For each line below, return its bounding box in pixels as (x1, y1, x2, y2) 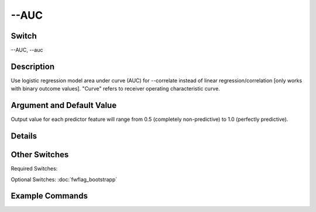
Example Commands (11, 191, 88, 201)
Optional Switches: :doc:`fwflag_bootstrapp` (11, 176, 118, 183)
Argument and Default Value (11, 100, 117, 110)
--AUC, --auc (11, 47, 43, 54)
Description (11, 61, 55, 71)
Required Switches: (11, 165, 58, 172)
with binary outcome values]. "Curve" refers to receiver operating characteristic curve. (11, 85, 221, 92)
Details (11, 131, 37, 141)
